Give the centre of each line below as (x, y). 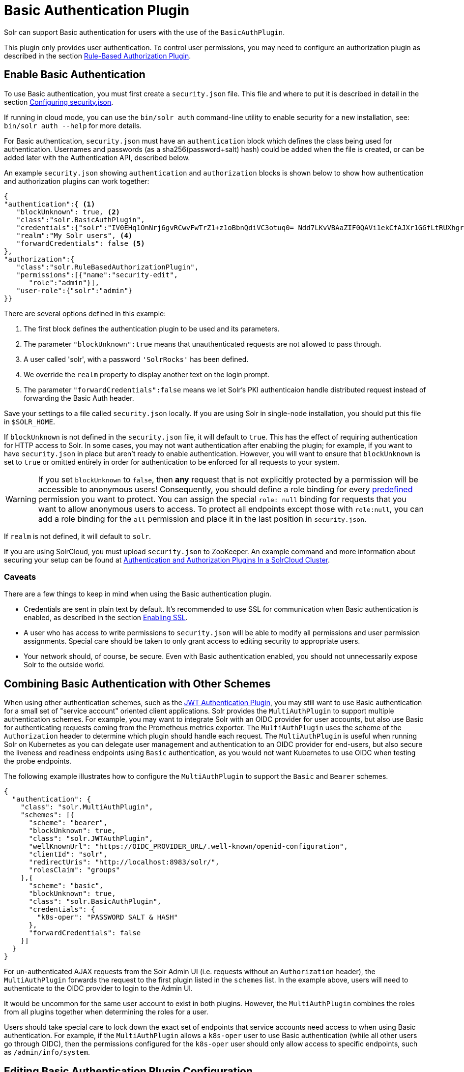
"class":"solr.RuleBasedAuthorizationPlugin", (108, 267)
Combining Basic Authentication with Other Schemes (137, 684)
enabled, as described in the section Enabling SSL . (106, 618)
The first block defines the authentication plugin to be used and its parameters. (152, 328)
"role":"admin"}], (64, 283)
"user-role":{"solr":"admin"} (74, 290)
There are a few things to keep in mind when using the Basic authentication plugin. (138, 594)
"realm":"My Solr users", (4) (74, 235)
